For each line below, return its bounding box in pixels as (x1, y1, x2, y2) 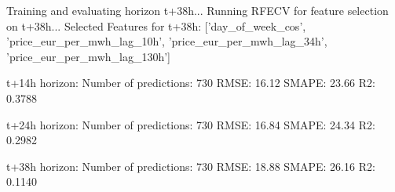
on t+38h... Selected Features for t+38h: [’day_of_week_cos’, (6, 17, 306, 34)
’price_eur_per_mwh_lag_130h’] (6, 48, 170, 64)
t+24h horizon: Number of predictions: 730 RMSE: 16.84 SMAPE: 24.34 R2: (6, 116, 375, 132)
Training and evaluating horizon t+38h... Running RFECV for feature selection (6, 2, 389, 18)
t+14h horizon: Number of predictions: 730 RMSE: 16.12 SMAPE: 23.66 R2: (6, 74, 375, 91)
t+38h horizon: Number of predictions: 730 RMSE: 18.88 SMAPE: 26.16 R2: (6, 158, 375, 174)
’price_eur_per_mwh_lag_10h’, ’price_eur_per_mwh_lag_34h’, (6, 33, 327, 49)
